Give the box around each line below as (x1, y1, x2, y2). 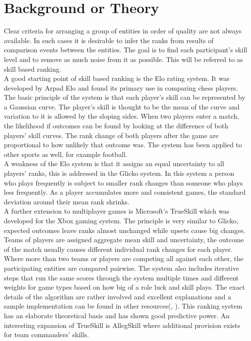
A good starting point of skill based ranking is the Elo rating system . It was (4, 73, 230, 83)
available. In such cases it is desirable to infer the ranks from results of (4, 35, 214, 45)
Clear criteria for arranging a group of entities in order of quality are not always (4, 26, 242, 36)
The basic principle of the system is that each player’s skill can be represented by (4, 92, 246, 102)
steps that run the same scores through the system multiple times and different (4, 272, 239, 282)
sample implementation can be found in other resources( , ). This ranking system (4, 301, 242, 311)
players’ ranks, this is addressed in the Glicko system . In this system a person (4, 168, 235, 178)
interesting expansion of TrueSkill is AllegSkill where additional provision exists (4, 320, 240, 330)
